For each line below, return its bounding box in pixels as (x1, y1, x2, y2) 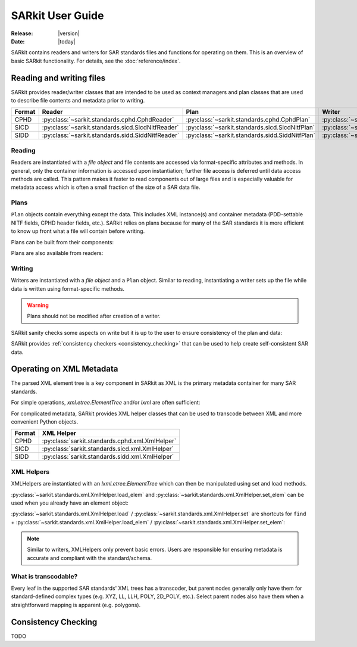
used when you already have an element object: (11, 499, 129, 506)
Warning (27, 301, 49, 309)
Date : (11, 38, 25, 45)
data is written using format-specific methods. (11, 285, 125, 292)
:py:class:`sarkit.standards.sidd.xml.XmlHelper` (42, 453, 174, 461)
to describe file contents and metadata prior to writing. (11, 97, 145, 104)
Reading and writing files (11, 73, 106, 83)
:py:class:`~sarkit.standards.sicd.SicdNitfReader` (42, 123, 179, 132)
